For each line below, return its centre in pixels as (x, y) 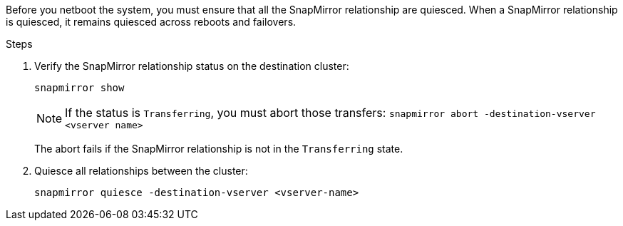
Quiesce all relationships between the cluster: (141, 171)
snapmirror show (79, 88)
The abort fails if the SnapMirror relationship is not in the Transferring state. (219, 149)
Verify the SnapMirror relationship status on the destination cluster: (192, 66)
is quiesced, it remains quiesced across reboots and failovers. (151, 22)
